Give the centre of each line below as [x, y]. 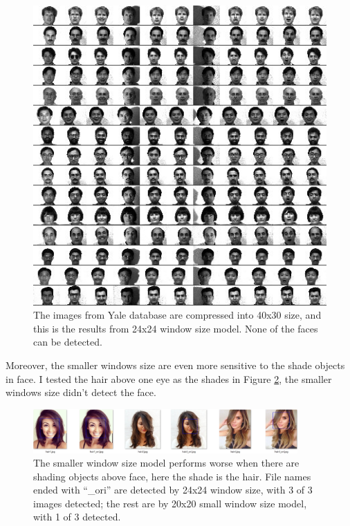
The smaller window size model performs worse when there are [166, 463]
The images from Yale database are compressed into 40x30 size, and [177, 315]
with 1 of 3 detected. [77, 517]
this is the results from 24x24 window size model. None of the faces [176, 328]
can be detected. [68, 342]
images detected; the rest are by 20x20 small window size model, [170, 503]
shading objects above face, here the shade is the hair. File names [172, 476]
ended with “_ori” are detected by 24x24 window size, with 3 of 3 [173, 490]
